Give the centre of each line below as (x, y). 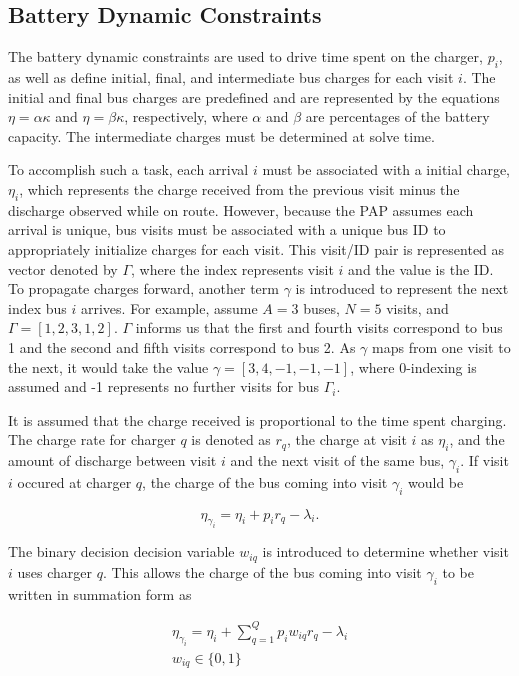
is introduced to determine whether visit (385, 551)
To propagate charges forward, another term (143, 288)
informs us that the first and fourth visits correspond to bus (319, 327)
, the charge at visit (347, 439)
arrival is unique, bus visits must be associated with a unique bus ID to (227, 229)
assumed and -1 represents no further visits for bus (164, 386)
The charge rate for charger (92, 439)
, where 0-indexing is (413, 366)
